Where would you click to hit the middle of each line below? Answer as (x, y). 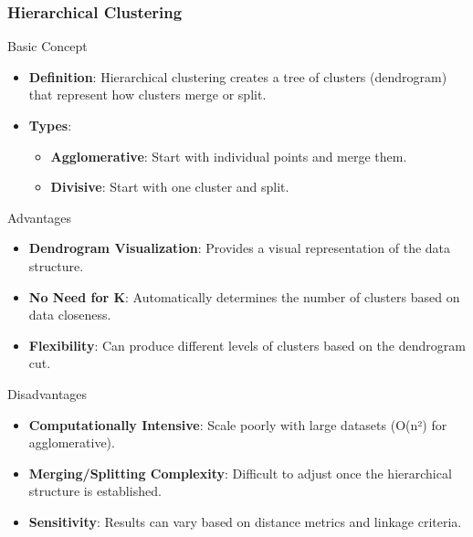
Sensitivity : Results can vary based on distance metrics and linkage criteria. (245, 521)
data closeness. (70, 315)
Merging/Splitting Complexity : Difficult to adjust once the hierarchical (240, 473)
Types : (50, 125)
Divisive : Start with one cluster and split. (170, 187)
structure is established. (95, 491)
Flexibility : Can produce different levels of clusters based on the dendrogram (247, 345)
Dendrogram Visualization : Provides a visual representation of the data (240, 248)
